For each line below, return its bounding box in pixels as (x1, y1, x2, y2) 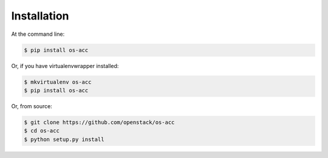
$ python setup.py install (24, 136, 104, 143)
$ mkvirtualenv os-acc (24, 78, 92, 85)
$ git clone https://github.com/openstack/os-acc (24, 118, 175, 126)
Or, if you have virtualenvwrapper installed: (11, 62, 119, 69)
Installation (11, 9, 69, 22)
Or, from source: (11, 102, 53, 109)
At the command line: (11, 30, 65, 38)
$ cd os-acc (24, 128, 60, 134)
